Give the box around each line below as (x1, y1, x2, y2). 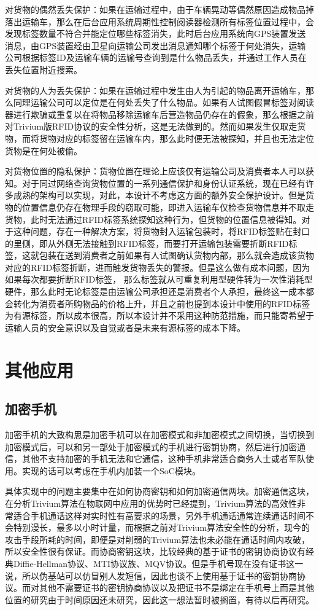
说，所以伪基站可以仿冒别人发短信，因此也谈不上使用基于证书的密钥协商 (5, 569, 297, 582)
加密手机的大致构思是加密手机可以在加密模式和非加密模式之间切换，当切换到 (5, 428, 314, 441)
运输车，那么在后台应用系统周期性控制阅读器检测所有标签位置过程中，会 (21, 15, 314, 28)
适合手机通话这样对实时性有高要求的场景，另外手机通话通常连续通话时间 (13, 509, 306, 522)
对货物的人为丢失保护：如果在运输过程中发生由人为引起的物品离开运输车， (5, 84, 306, 96)
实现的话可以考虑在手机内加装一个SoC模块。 (21, 464, 201, 477)
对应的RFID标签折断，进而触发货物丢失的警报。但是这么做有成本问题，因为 (5, 260, 310, 273)
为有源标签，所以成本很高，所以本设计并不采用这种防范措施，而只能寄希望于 (5, 309, 314, 322)
